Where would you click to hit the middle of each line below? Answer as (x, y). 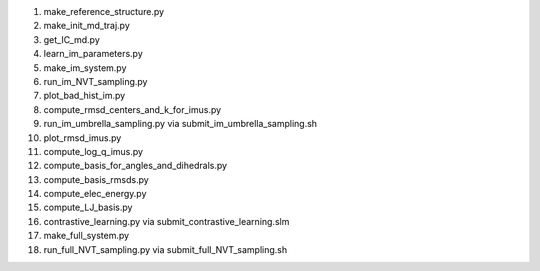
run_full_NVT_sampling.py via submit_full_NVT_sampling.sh (165, 249)
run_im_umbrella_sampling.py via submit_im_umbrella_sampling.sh (180, 124)
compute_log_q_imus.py (93, 151)
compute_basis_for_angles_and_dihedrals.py (135, 166)
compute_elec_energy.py (95, 194)
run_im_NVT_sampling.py (95, 81)
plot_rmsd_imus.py (82, 137)
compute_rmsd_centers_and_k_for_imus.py (132, 109)
